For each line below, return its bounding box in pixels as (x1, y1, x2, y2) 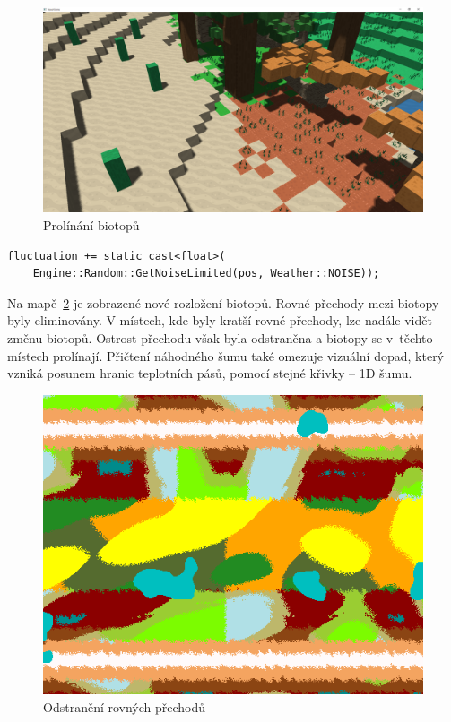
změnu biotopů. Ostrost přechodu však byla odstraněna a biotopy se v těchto (7, 328, 433, 347)
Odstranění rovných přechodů (43, 697, 206, 716)
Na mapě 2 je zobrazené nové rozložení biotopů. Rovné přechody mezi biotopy (7, 293, 439, 312)
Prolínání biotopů (43, 215, 140, 234)
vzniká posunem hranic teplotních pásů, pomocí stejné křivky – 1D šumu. (7, 364, 412, 382)
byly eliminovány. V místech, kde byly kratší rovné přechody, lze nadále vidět (7, 311, 432, 330)
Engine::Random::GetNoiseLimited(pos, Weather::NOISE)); (32, 267, 380, 280)
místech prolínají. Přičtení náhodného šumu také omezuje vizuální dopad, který (7, 346, 445, 365)
